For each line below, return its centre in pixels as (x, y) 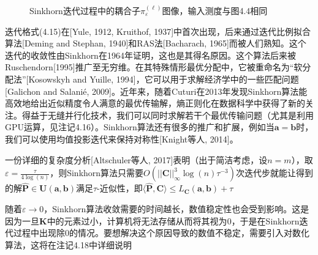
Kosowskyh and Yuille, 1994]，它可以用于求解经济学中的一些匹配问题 (164, 79)
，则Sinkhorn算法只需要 (97, 173)
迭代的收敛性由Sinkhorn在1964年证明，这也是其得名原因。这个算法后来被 (150, 55)
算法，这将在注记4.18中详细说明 (68, 244)
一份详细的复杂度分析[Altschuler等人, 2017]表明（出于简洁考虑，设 (136, 159)
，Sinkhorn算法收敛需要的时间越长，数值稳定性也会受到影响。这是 (176, 208)
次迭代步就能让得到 (274, 173)
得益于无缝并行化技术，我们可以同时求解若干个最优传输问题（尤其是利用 (168, 115)
